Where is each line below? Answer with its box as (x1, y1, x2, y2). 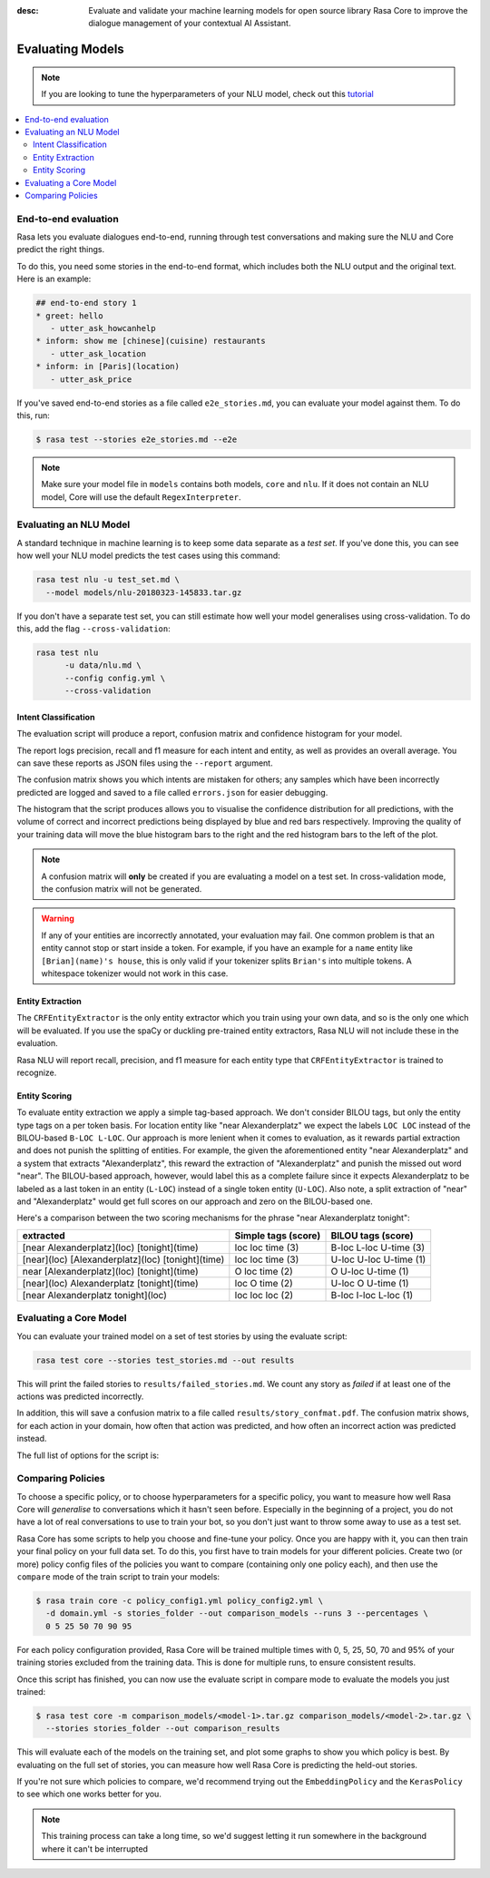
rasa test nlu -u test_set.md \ (35, 574, 181, 585)
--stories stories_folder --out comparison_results (45, 1724, 280, 1734)
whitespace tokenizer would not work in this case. (41, 967, 229, 979)
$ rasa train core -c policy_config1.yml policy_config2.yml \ (35, 1595, 324, 1606)
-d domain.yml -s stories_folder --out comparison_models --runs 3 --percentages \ (45, 1609, 428, 1619)
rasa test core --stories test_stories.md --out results (35, 1355, 295, 1365)
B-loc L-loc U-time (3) (330, 1241, 426, 1254)
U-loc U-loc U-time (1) (330, 1253, 426, 1266)
